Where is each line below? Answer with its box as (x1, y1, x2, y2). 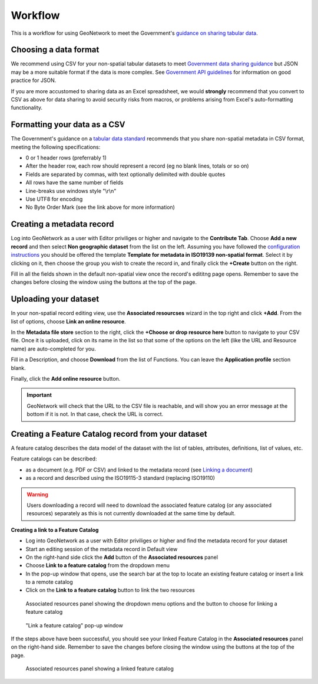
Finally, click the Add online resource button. (11, 375, 121, 382)
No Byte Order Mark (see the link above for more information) (25, 204, 175, 211)
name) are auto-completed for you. (11, 345, 97, 352)
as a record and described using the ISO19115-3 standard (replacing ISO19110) (25, 474, 215, 482)
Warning (26, 490, 48, 498)
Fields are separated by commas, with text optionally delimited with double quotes (25, 171, 226, 178)
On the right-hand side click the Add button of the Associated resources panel (25, 554, 218, 561)
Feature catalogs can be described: (11, 455, 97, 463)
